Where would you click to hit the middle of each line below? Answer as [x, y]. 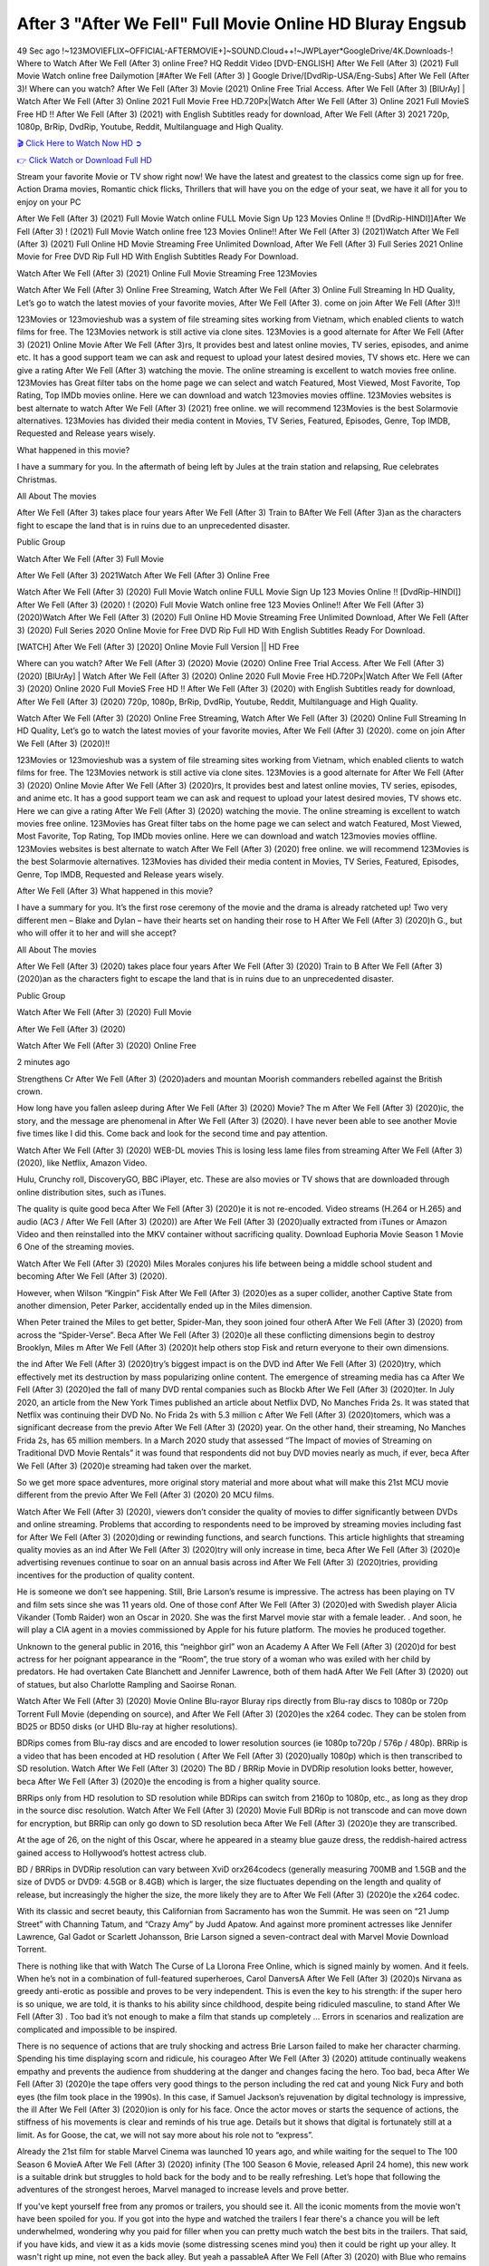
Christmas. [37, 479]
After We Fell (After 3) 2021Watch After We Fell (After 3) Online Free [144, 575]
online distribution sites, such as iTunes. [91, 1192]
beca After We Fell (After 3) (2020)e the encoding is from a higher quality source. [168, 1781]
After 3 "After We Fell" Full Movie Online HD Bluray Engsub [241, 24]
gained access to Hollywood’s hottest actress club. [112, 1853]
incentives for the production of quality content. [105, 1575]
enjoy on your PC [49, 202]
